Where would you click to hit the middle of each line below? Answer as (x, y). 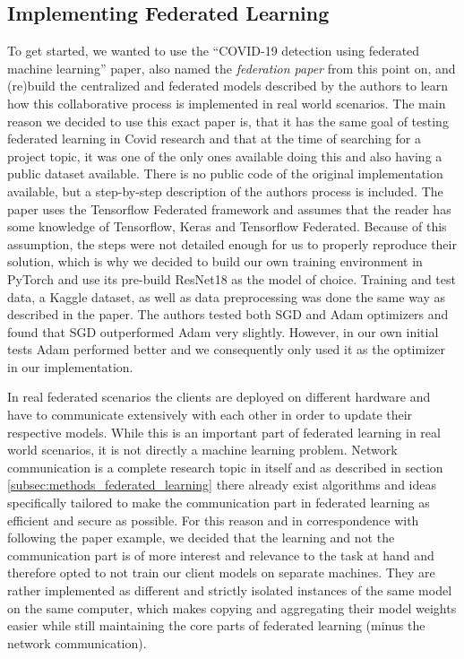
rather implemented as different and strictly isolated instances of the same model (230, 590)
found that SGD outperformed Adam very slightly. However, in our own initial (223, 331)
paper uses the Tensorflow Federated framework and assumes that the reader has (229, 208)
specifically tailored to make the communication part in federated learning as (219, 503)
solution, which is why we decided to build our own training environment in (215, 261)
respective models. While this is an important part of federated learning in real (224, 432)
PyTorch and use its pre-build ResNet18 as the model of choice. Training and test (232, 278)
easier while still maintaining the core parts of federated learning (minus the (216, 625)
